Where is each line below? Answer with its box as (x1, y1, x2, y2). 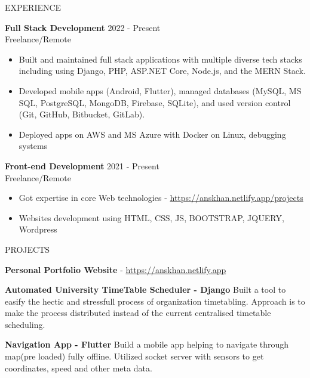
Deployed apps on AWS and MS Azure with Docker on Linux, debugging (19, 128, 286, 140)
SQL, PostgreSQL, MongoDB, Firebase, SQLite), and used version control (19, 96, 291, 109)
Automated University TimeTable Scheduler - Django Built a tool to (5, 283, 286, 296)
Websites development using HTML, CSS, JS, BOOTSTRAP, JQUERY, (19, 211, 284, 224)
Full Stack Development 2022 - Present (5, 21, 161, 33)
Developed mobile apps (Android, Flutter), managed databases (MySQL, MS (19, 84, 302, 97)
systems (19, 140, 48, 152)
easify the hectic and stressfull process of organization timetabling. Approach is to (5, 295, 305, 307)
